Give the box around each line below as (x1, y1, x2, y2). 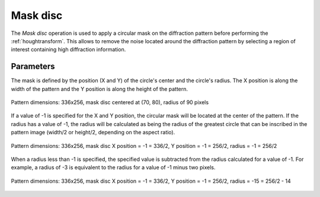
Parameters (11, 62, 55, 72)
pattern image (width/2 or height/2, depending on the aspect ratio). (11, 129, 175, 136)
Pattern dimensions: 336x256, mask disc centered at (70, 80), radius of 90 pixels (11, 99, 209, 106)
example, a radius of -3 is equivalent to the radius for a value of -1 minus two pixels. (11, 164, 216, 171)
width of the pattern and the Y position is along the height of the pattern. (11, 85, 188, 92)
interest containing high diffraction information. (11, 46, 126, 53)
